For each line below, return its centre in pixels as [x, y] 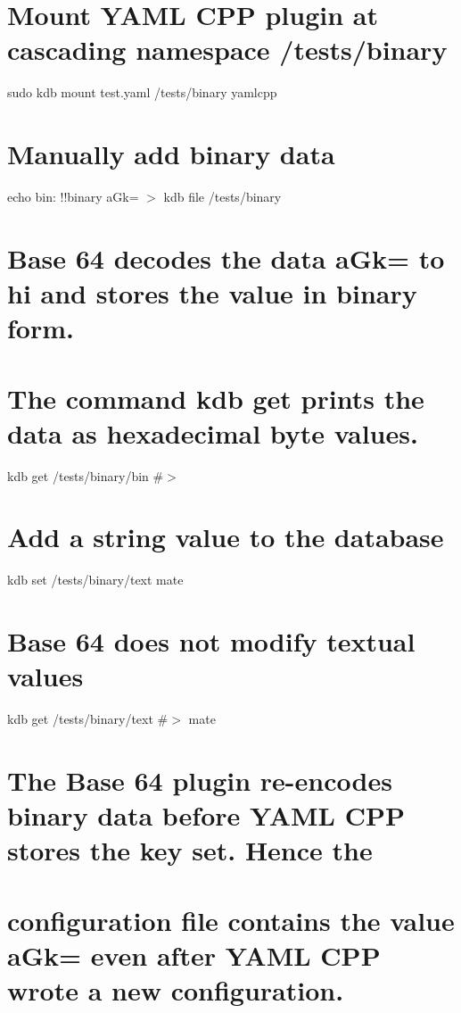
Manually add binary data [171, 154]
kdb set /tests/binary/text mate [95, 580]
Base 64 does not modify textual [211, 641]
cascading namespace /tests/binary [227, 50]
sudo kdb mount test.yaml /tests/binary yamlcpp [142, 92]
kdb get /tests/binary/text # [88, 719]
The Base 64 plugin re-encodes [200, 781]
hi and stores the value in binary [212, 293]
